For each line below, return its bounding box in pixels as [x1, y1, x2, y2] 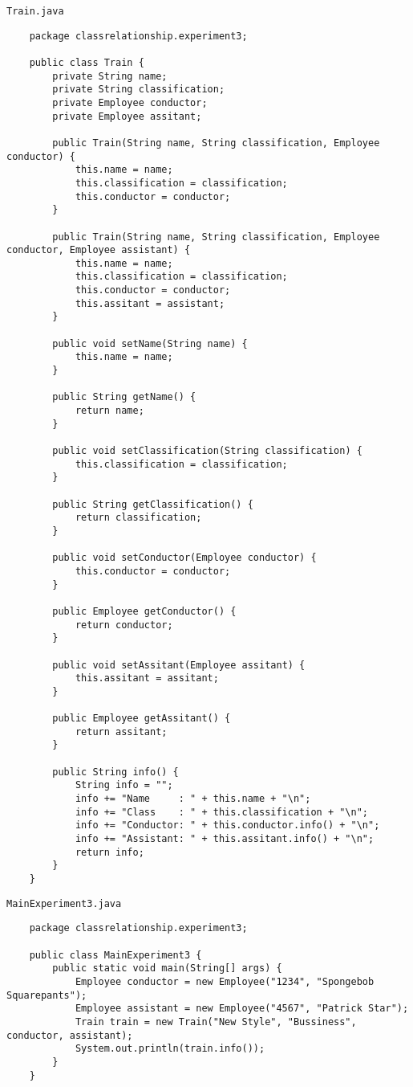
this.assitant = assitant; [75, 672, 219, 684]
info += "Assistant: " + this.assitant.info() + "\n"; [75, 833, 375, 845]
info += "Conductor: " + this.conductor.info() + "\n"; [75, 819, 380, 832]
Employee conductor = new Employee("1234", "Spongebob [75, 975, 375, 987]
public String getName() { [52, 391, 196, 403]
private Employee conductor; [52, 96, 208, 108]
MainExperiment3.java [6, 897, 122, 909]
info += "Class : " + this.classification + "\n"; [75, 806, 369, 818]
